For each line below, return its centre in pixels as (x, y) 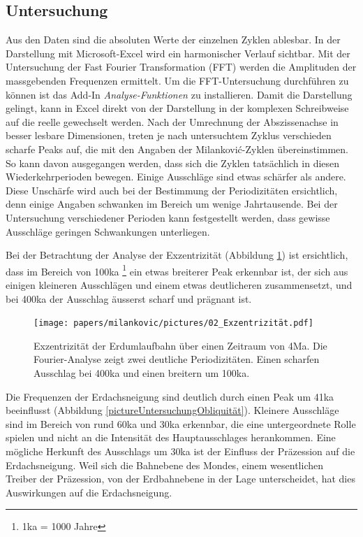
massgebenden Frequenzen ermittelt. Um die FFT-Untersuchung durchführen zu (177, 80)
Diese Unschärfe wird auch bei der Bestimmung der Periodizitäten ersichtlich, (172, 190)
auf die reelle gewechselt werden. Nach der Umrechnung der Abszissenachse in (172, 121)
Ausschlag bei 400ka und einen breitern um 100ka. (142, 372)
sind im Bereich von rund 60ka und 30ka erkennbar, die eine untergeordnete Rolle (181, 423)
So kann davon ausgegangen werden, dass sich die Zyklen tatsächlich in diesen (173, 163)
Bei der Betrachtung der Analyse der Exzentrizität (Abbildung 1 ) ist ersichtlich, (177, 255)
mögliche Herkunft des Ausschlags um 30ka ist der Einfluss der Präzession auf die (180, 451)
